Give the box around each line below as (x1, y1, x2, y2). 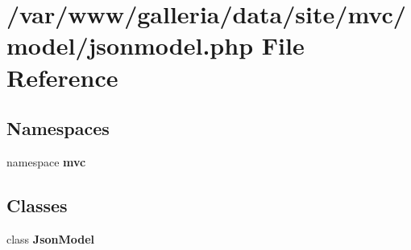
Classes (6, 192, 68, 217)
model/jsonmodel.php (6, 29, 254, 62)
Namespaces (6, 116, 110, 141)
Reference (6, 60, 118, 93)
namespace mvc (6, 153, 86, 170)
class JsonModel (6, 230, 95, 247)
